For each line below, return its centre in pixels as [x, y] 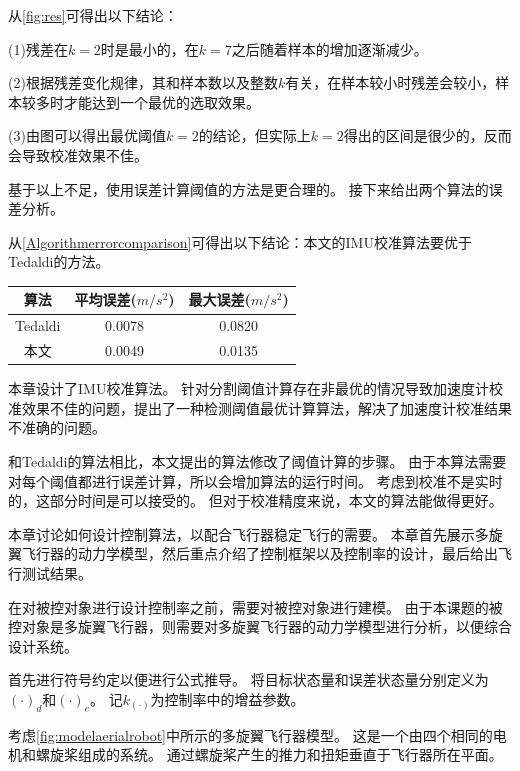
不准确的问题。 [57, 427]
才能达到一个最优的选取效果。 [161, 101]
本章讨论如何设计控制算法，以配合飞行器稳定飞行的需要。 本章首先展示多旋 [255, 533]
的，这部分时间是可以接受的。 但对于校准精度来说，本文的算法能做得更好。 [255, 500]
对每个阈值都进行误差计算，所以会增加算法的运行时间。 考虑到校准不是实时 [255, 480]
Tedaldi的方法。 [59, 261]
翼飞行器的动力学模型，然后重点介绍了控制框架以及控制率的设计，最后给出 [253, 553]
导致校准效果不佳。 [84, 154]
